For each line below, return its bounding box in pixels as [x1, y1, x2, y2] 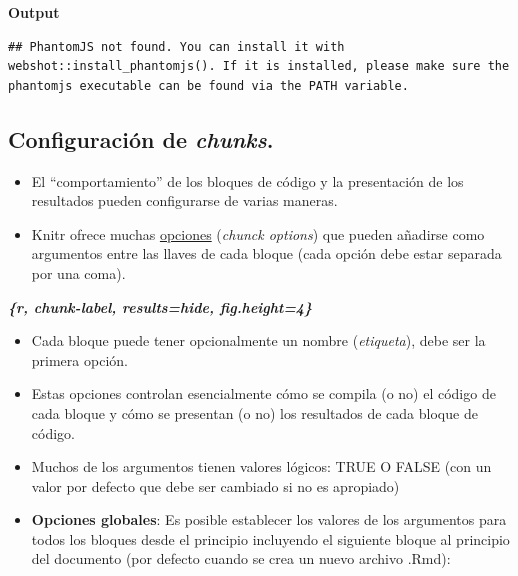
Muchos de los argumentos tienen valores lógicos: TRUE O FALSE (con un [31, 456, 492, 477]
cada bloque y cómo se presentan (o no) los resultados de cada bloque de [31, 402, 478, 423]
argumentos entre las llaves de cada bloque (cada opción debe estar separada [31, 243, 502, 264]
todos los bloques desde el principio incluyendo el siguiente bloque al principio [31, 528, 510, 549]
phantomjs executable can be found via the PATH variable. [8, 78, 409, 93]
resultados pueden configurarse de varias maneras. [31, 190, 338, 211]
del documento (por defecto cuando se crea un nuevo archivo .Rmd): [31, 548, 451, 569]
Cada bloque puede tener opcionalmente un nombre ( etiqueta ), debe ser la [31, 330, 486, 351]
